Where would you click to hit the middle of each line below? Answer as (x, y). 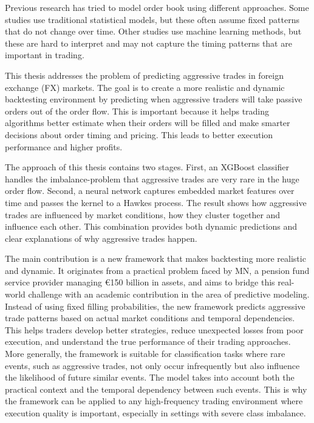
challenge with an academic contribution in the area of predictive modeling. (169, 294)
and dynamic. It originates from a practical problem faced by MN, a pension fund (157, 270)
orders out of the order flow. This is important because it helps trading (137, 111)
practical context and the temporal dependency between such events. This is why (156, 389)
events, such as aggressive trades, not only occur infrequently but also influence (152, 365)
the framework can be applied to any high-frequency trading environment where (154, 401)
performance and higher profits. (64, 146)
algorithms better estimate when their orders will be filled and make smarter (148, 123)
